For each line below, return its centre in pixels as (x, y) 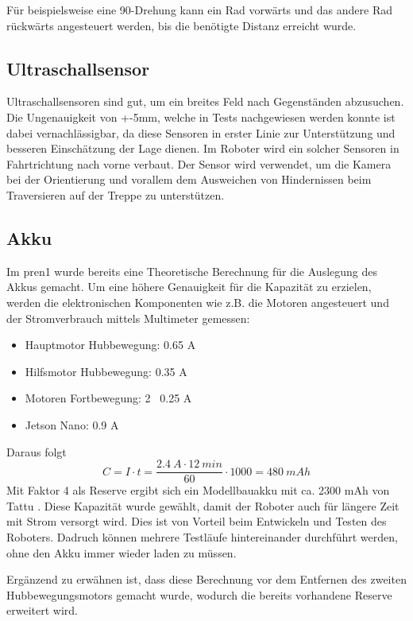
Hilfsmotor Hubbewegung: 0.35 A (106, 371)
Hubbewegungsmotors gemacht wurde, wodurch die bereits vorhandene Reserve (199, 594)
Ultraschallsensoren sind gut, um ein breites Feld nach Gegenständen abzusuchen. (205, 101)
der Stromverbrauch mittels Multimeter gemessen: (128, 318)
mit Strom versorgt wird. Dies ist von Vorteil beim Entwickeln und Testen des (197, 521)
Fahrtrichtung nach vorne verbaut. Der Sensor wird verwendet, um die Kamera (199, 163)
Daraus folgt (37, 451)
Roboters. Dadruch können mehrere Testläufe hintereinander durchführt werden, (202, 536)
